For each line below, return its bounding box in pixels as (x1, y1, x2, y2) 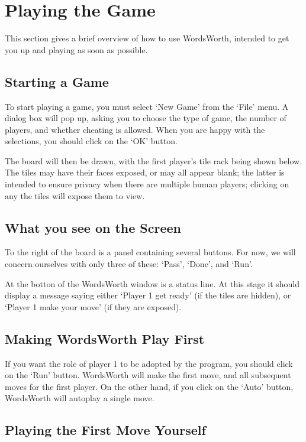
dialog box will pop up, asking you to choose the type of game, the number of (5, 112, 286, 124)
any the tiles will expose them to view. (5, 189, 145, 201)
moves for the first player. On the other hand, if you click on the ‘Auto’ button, (5, 380, 294, 392)
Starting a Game (5, 72, 109, 90)
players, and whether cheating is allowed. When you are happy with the (5, 123, 265, 135)
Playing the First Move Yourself (5, 421, 206, 439)
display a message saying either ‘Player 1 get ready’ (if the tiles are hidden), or (5, 289, 291, 301)
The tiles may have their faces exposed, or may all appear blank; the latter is (5, 166, 285, 178)
